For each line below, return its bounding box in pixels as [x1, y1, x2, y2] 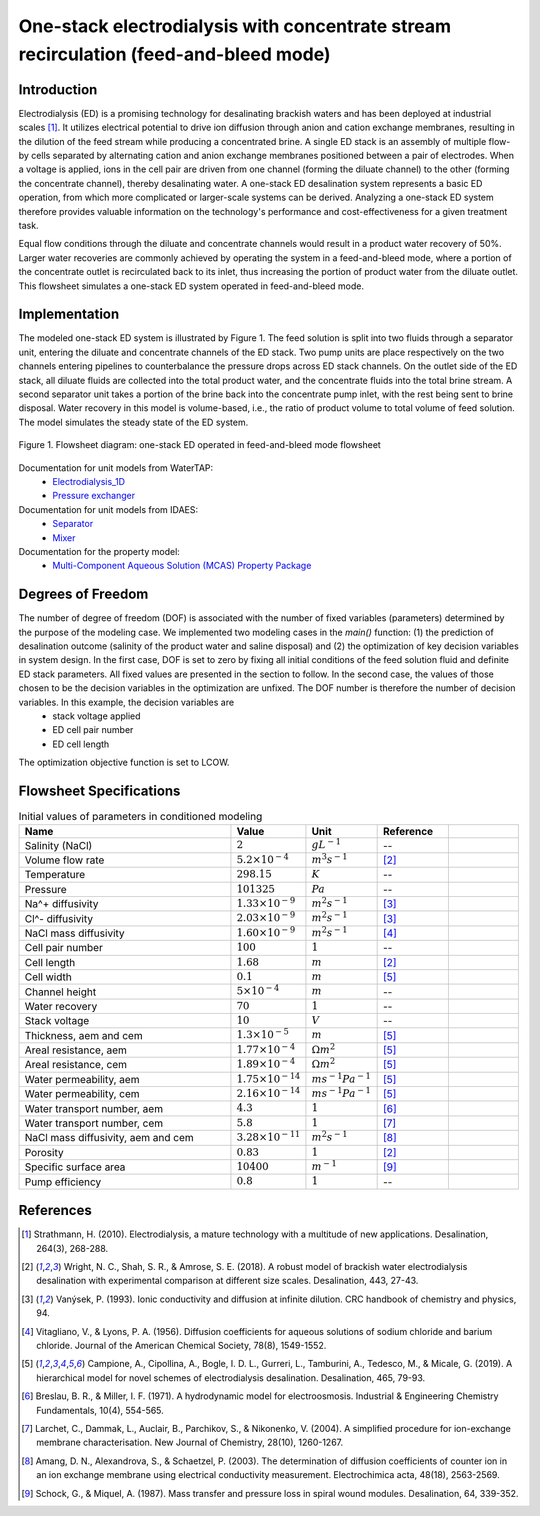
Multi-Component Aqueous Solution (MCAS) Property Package [52, 560, 312, 572]
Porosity [24, 1145, 64, 1159]
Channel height [24, 985, 97, 999]
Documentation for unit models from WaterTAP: [18, 461, 214, 474]
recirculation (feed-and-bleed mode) [18, 43, 331, 65]
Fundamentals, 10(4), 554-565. [36, 1404, 164, 1416]
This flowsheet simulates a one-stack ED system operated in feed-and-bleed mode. [18, 280, 365, 292]
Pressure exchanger [52, 490, 135, 502]
